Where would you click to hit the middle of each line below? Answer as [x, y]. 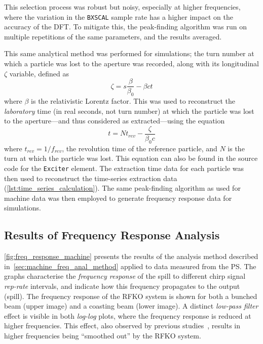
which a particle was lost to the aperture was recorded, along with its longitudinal [131, 63]
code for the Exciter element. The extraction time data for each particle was [124, 168]
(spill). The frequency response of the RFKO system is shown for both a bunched [131, 296]
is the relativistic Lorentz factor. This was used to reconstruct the [133, 101]
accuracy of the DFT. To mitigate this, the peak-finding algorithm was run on [126, 27]
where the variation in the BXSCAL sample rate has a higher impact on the [119, 16]
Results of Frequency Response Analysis [112, 235]
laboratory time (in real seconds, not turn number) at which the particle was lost [129, 111]
